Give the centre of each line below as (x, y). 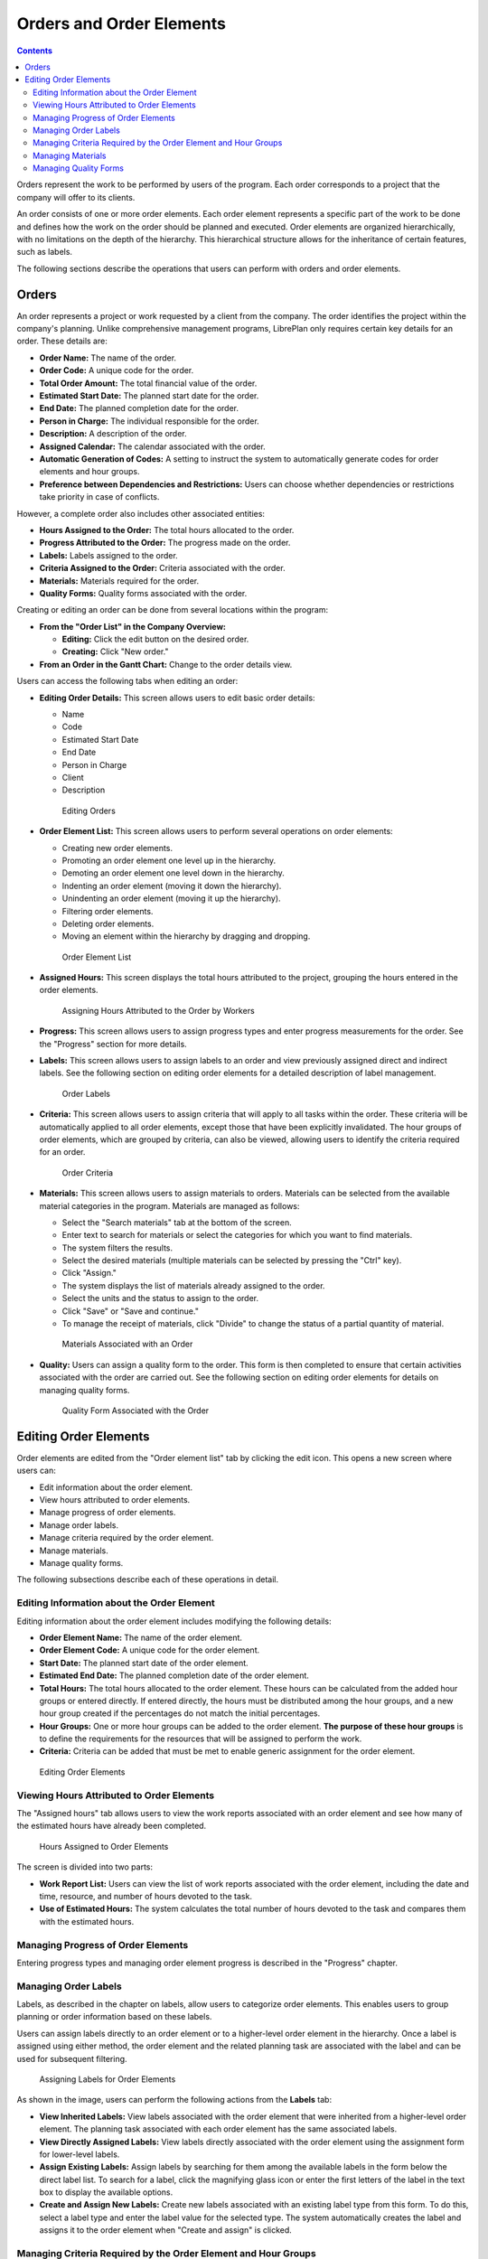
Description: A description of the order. (113, 434)
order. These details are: (62, 341)
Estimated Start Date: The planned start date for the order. (149, 396)
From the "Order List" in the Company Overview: (132, 626)
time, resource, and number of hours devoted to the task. (146, 1896)
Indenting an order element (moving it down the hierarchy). (172, 886)
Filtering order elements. (108, 911)
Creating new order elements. (117, 848)
